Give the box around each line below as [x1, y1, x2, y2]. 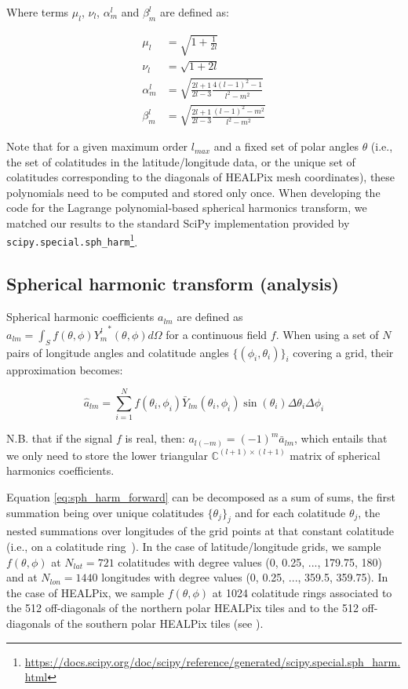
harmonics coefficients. [6, 462, 115, 479]
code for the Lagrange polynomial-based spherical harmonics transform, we [6, 199, 367, 216]
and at [6, 569, 38, 585]
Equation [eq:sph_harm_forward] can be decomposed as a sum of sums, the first [6, 489, 395, 505]
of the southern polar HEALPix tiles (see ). [54, 614, 264, 631]
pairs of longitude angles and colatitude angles [6, 344, 229, 360]
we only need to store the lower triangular [6, 447, 208, 463]
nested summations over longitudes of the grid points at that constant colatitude [6, 523, 395, 539]
